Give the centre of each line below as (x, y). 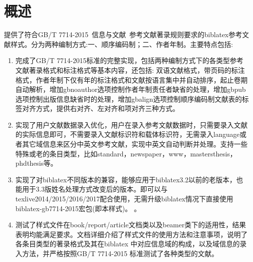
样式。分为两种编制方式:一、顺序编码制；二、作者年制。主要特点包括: (122, 44)
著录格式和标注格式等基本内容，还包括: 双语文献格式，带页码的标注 (137, 70)
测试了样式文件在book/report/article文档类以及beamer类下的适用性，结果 (131, 225)
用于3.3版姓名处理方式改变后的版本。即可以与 (95, 189)
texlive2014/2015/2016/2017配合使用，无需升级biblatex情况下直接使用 (124, 199)
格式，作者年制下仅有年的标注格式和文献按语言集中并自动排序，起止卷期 (131, 79)
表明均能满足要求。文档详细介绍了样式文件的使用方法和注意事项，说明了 (131, 234)
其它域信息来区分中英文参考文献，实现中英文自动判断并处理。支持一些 (135, 144)
